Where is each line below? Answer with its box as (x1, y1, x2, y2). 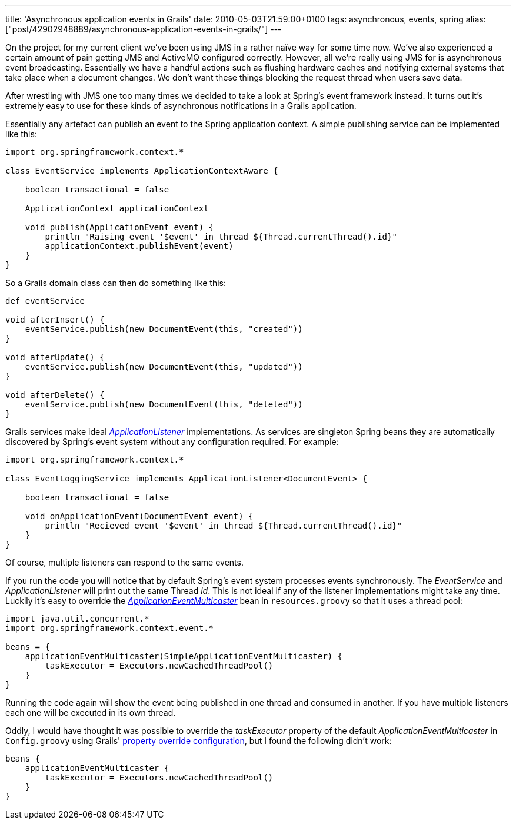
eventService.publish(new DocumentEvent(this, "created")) (25, 324, 303, 334)
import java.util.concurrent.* (5, 614, 149, 623)
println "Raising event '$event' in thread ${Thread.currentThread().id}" (45, 232, 397, 241)
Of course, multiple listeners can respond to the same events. (5, 557, 244, 567)
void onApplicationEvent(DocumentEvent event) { (25, 511, 254, 521)
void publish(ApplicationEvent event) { (25, 222, 214, 232)
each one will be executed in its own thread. (5, 707, 176, 717)
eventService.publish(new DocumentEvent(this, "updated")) (25, 362, 303, 371)
